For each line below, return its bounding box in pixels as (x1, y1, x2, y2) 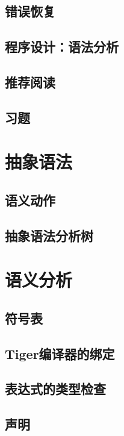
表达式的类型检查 (5, 379, 106, 398)
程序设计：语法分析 (5, 37, 119, 56)
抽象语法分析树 (5, 226, 93, 244)
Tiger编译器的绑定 (5, 344, 115, 363)
